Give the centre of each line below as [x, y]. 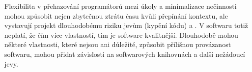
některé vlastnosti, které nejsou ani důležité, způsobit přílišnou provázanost [118, 44]
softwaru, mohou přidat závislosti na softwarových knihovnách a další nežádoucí [125, 54]
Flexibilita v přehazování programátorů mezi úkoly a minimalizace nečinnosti [121, 6]
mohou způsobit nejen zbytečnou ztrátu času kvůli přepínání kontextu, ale [116, 15]
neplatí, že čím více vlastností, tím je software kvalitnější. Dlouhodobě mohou [121, 35]
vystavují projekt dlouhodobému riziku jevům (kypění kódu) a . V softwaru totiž [126, 25]
